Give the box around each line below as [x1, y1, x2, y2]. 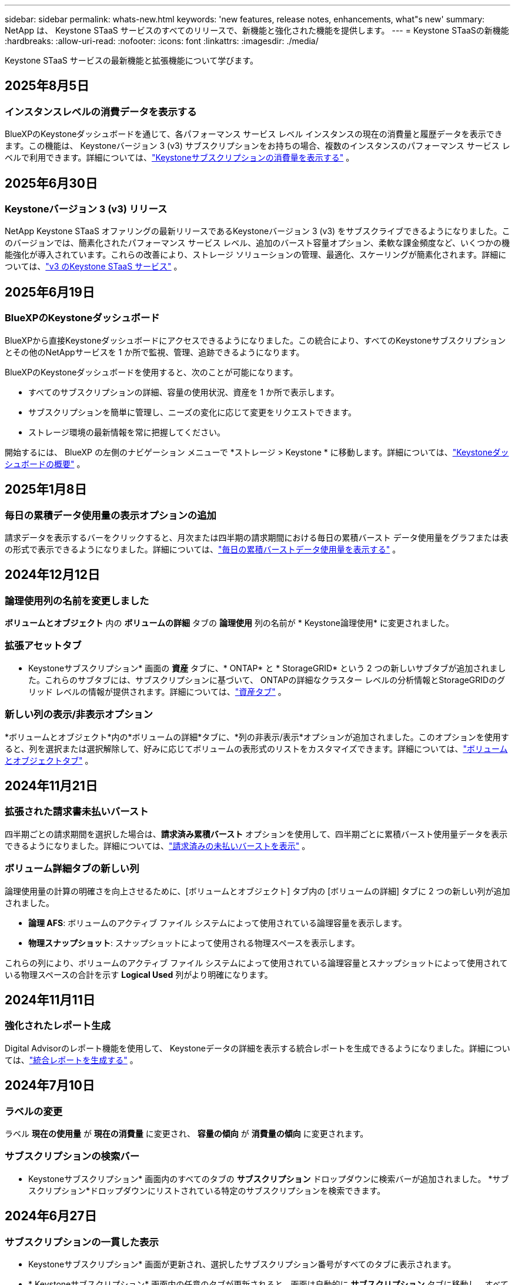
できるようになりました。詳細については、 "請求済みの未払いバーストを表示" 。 [5, 840, 310, 851]
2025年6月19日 [5, 284, 95, 299]
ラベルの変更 [5, 1105, 63, 1117]
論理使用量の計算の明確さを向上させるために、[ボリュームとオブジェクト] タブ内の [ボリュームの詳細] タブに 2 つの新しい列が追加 [5, 885, 510, 896]
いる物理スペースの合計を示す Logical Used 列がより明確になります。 [5, 969, 273, 980]
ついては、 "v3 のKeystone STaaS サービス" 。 [5, 261, 182, 272]
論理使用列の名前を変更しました [5, 594, 149, 607]
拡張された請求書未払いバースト [5, 805, 149, 818]
